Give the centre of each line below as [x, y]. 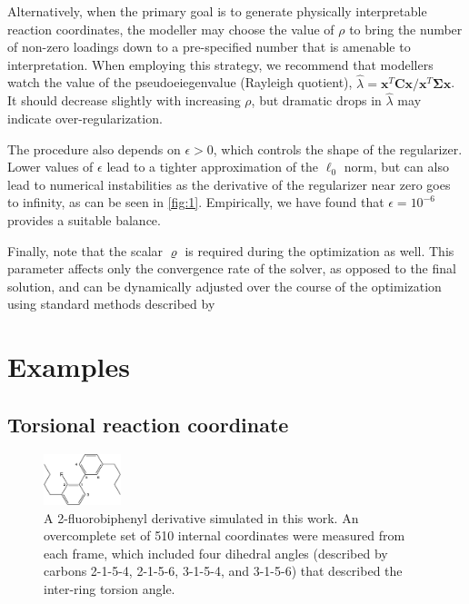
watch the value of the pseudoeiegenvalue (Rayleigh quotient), [180, 82]
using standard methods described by [111, 304]
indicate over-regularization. [85, 118]
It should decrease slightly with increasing [124, 100]
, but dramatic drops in [316, 100]
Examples [69, 366]
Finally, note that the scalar [85, 250]
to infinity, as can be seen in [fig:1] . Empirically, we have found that [196, 202]
